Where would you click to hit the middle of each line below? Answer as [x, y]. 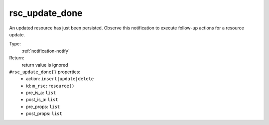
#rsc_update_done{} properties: [45, 72]
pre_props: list [43, 107]
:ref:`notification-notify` [46, 51]
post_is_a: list [42, 100]
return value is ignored [45, 65]
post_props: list [44, 114]
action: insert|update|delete [60, 79]
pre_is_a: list [41, 93]
